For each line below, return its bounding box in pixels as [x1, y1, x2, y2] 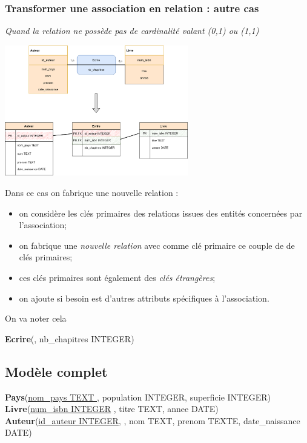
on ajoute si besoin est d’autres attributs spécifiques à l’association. [19, 291, 269, 304]
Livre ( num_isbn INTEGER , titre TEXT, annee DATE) [5, 402, 219, 415]
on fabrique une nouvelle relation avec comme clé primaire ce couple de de [19, 238, 295, 251]
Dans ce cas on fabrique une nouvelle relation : [5, 186, 179, 199]
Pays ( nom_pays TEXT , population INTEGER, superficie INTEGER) [5, 390, 271, 403]
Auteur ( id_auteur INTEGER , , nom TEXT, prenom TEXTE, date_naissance [5, 414, 300, 427]
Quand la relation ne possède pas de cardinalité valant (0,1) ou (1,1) [5, 24, 259, 37]
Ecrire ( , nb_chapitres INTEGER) [5, 332, 134, 345]
